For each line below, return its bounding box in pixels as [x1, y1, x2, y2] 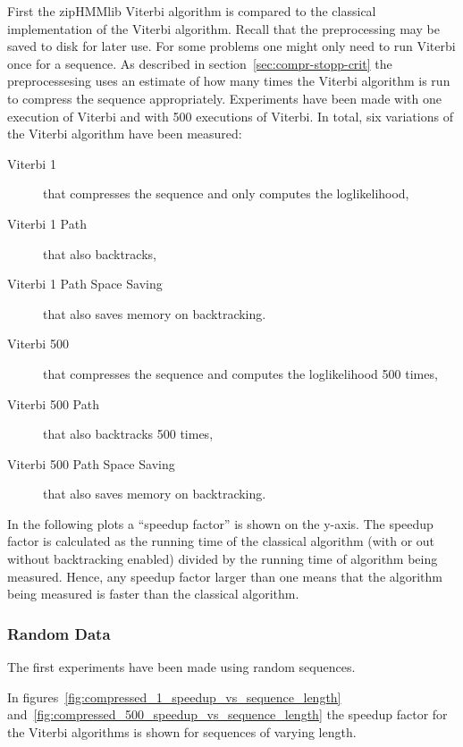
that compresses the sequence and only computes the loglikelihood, [43, 184, 409, 203]
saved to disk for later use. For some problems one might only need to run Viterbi [7, 37, 456, 55]
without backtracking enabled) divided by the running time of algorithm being [7, 550, 438, 568]
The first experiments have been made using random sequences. [7, 658, 356, 676]
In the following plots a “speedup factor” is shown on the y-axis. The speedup [7, 514, 434, 533]
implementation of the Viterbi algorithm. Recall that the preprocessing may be [7, 19, 440, 38]
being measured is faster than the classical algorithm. [7, 584, 299, 603]
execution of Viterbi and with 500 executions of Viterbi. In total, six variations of [7, 106, 453, 125]
